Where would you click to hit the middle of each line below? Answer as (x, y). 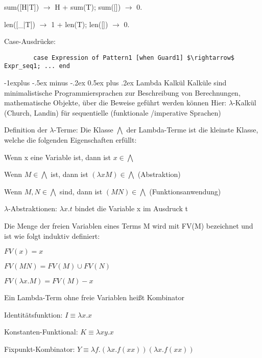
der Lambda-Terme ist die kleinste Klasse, (192, 130)
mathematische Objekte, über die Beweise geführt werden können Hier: (115, 103)
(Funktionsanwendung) (185, 191)
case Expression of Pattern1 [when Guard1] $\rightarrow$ (134, 58)
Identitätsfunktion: (33, 314)
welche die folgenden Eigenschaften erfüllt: (70, 140)
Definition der (26, 130)
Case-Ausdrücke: (30, 41)
